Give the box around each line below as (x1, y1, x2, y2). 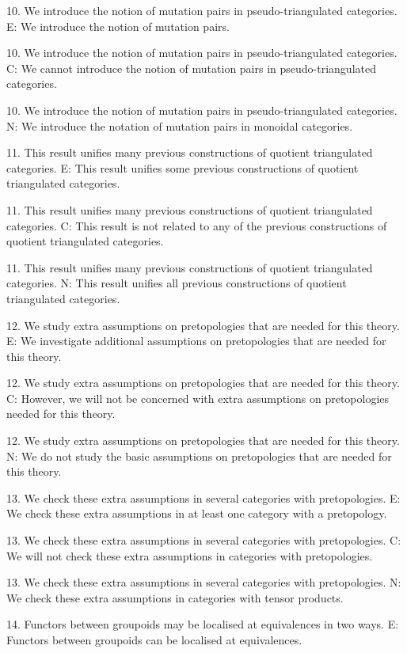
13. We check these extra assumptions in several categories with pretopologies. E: (6, 489, 401, 506)
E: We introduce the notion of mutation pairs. (6, 17, 230, 34)
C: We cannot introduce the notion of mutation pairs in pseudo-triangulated (6, 59, 376, 76)
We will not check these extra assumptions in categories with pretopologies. (6, 547, 373, 564)
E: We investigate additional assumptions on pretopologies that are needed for (6, 332, 386, 349)
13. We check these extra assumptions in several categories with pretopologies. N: (6, 574, 401, 590)
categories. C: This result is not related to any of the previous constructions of (6, 217, 387, 233)
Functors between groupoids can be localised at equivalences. (6, 632, 302, 647)
